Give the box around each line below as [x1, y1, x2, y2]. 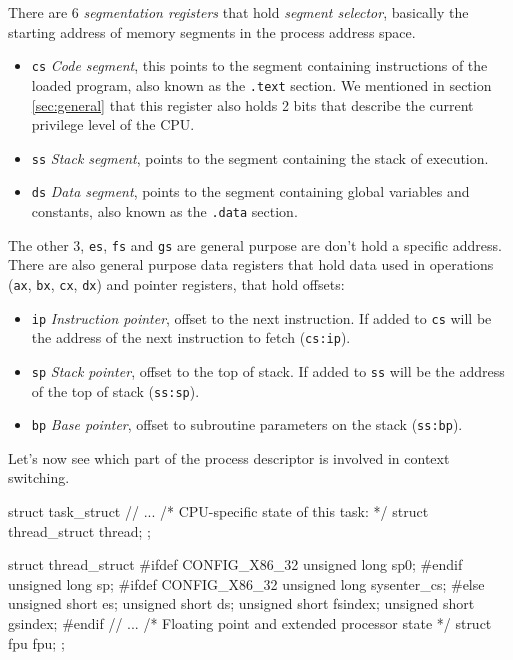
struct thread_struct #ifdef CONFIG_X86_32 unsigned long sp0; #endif [8, 554, 463, 575]
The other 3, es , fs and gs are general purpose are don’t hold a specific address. [8, 234, 502, 255]
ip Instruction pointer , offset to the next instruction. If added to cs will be [31, 307, 492, 328]
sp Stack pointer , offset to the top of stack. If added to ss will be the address [31, 360, 505, 381]
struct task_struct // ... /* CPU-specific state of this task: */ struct [8, 501, 429, 522]
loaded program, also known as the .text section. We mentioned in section [31, 74, 492, 95]
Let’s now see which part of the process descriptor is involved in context [8, 447, 450, 468]
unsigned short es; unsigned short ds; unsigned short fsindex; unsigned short [8, 593, 475, 614]
